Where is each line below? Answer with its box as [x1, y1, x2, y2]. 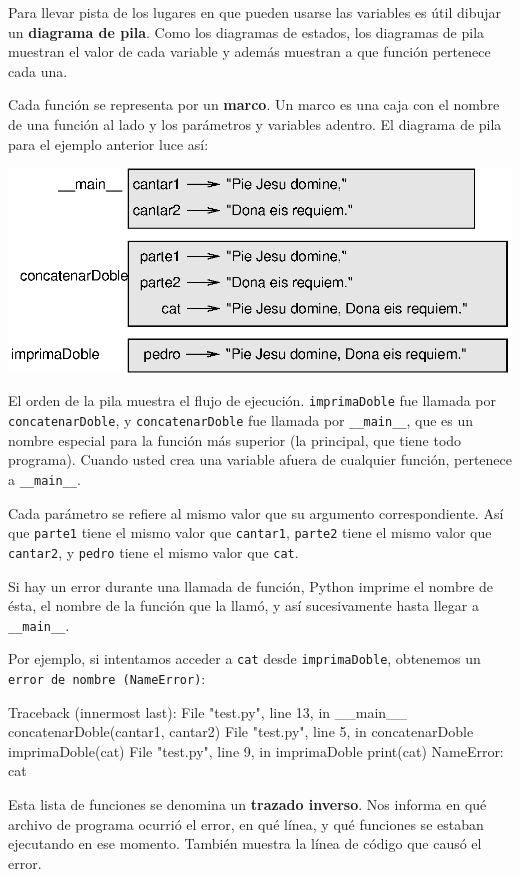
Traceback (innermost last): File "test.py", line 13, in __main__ [8, 701, 408, 722]
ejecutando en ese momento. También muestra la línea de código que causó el [8, 833, 482, 854]
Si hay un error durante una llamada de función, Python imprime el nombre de [8, 575, 494, 596]
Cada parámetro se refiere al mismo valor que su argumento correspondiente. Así [8, 502, 504, 523]
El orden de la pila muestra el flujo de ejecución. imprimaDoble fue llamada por [8, 390, 497, 411]
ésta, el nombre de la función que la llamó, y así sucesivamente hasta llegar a [8, 595, 479, 616]
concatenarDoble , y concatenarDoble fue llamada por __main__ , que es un [8, 410, 474, 431]
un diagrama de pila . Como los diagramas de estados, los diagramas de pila [8, 21, 485, 42]
